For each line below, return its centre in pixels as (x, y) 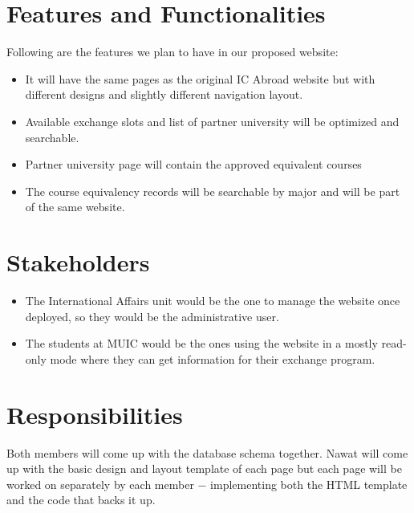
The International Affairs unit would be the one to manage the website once (213, 300)
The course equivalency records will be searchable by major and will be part (213, 191)
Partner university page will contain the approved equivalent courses (193, 164)
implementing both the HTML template (309, 484)
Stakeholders (78, 262)
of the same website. (75, 207)
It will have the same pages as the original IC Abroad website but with (200, 78)
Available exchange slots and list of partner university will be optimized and (212, 121)
